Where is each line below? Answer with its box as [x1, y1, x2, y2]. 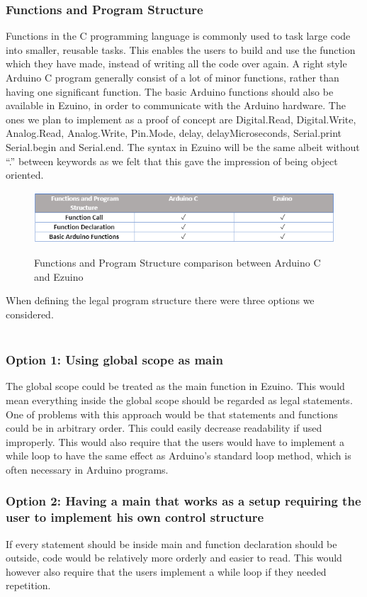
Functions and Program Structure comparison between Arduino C [34, 255, 321, 270]
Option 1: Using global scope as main [6, 351, 223, 369]
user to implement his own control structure [6, 508, 264, 526]
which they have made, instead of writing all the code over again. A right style [6, 56, 347, 71]
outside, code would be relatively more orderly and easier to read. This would [6, 550, 342, 565]
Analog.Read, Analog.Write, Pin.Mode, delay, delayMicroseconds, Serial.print [6, 125, 342, 140]
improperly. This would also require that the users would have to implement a [6, 434, 345, 449]
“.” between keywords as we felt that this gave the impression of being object [6, 153, 338, 168]
